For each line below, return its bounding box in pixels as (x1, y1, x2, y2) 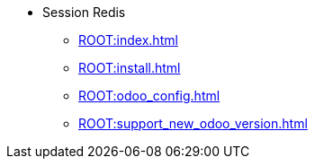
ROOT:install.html (78, 60, 181, 75)
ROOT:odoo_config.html (78, 88, 220, 103)
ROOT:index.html (78, 32, 178, 48)
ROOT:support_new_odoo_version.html (78, 116, 308, 131)
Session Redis (42, 4, 126, 20)
